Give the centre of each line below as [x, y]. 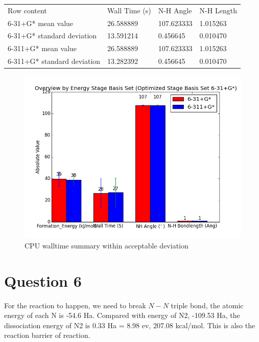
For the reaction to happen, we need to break [75, 305]
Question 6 [43, 280]
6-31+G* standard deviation [52, 36]
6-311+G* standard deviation [54, 61]
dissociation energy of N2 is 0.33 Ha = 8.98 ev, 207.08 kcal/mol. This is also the [130, 325]
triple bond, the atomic [207, 305]
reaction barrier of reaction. [47, 335]
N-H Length [218, 10]
